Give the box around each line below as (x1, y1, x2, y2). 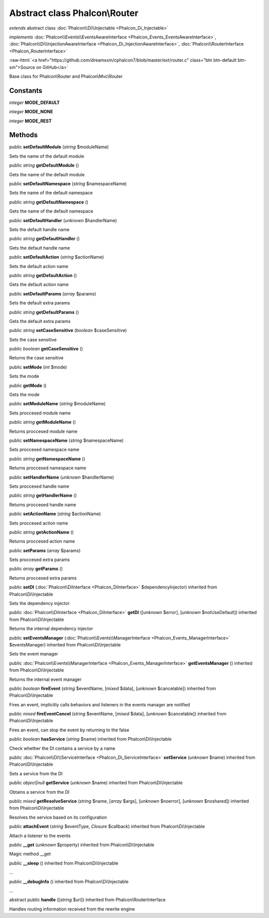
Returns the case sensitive (9, 355, 64, 361)
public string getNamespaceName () (9, 456, 86, 462)
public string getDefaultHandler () (9, 236, 80, 242)
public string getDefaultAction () (9, 272, 77, 278)
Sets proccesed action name (9, 520, 68, 526)
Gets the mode (9, 392, 40, 398)
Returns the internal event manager (9, 676, 82, 682)
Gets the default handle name (9, 245, 70, 251)
